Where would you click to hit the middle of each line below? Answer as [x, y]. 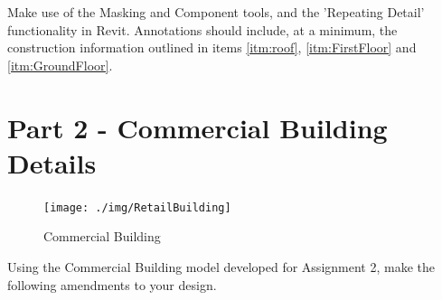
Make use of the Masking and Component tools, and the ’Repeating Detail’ [216, 12]
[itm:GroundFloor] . [60, 65]
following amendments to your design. [112, 284]
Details [52, 162]
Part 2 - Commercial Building [197, 127]
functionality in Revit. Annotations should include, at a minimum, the [202, 29]
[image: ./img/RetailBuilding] [137, 207]
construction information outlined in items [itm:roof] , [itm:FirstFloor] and [212, 47]
